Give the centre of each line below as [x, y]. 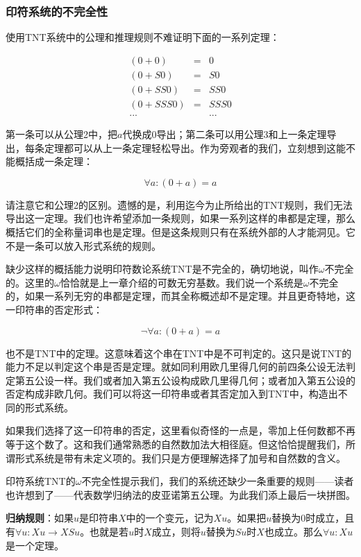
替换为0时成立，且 [313, 518]
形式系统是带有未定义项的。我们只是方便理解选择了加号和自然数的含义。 [180, 457]
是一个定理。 [35, 545]
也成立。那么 [293, 532]
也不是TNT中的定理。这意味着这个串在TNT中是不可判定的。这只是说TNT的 [179, 353]
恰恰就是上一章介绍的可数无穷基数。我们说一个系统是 [182, 282]
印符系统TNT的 [41, 481]
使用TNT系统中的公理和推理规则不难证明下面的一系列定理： [143, 37]
